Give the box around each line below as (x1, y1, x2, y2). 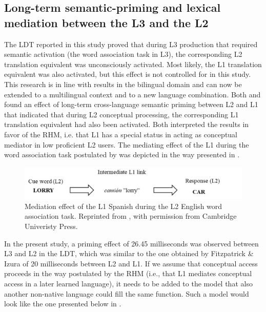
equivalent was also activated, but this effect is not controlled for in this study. (4, 69, 251, 79)
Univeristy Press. (25, 221, 78, 232)
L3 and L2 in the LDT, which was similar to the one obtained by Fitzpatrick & (4, 248, 254, 259)
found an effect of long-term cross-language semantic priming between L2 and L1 (4, 99, 258, 110)
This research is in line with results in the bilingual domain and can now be (4, 78, 242, 89)
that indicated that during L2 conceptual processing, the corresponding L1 (4, 109, 239, 119)
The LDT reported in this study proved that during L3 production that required (4, 38, 258, 49)
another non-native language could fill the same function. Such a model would (4, 288, 249, 299)
